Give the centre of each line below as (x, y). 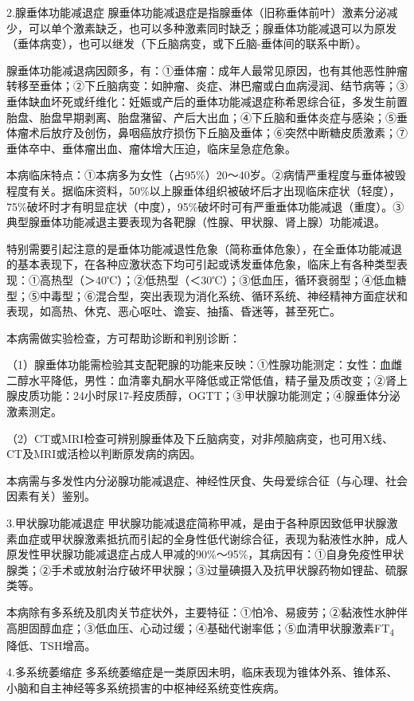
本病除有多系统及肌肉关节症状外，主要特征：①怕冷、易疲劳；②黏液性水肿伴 (207, 612)
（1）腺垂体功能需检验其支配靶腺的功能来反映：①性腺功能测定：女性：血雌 (204, 364)
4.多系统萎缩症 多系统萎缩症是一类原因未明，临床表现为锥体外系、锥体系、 (202, 672)
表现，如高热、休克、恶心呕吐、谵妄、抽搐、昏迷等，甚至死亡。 (174, 311)
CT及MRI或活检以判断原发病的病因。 (104, 454)
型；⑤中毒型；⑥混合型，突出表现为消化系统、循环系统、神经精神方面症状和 (207, 295)
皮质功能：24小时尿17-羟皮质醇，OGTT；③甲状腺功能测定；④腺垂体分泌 (209, 396)
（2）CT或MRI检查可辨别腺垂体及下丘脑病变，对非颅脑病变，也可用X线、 (200, 438)
